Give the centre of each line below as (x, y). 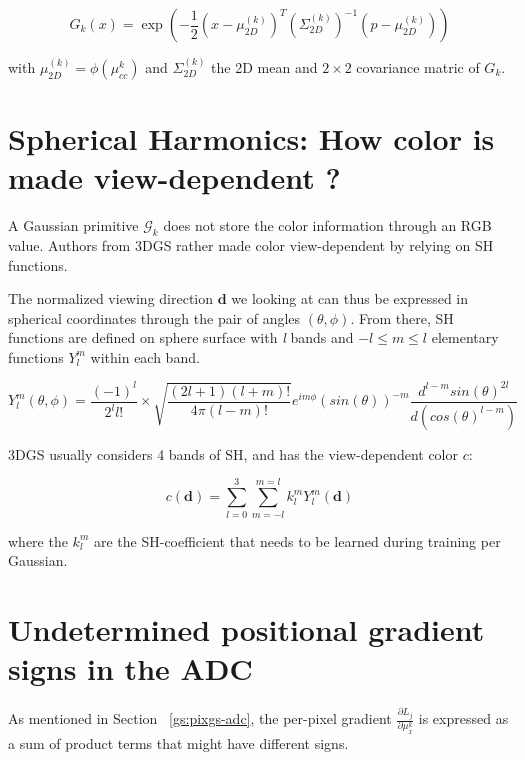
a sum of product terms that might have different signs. (178, 743)
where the (38, 540)
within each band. (145, 356)
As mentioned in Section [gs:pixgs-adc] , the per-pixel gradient (200, 718)
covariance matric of (418, 66)
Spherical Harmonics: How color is (251, 138)
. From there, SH (402, 317)
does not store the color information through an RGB (327, 225)
